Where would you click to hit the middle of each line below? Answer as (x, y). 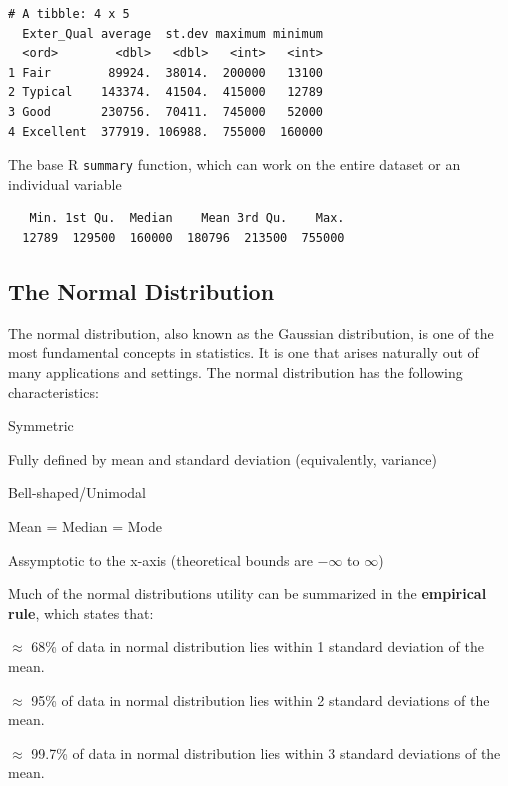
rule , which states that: (81, 612)
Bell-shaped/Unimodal (77, 492)
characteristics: (53, 391)
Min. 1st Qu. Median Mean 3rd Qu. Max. (187, 218)
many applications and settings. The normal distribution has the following (235, 371)
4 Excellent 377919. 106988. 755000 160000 (165, 131)
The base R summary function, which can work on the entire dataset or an (234, 164)
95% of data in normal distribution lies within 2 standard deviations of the (260, 699)
